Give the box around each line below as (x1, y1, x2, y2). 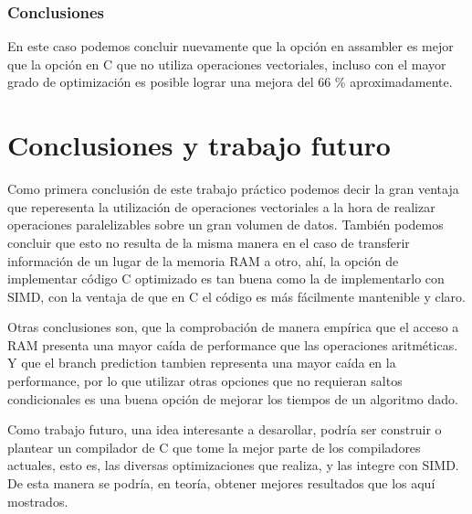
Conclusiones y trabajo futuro (7, 126, 391, 164)
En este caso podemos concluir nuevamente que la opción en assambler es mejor (7, 37, 454, 56)
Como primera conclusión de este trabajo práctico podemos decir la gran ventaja (7, 179, 459, 198)
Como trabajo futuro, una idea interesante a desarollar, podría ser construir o (7, 420, 442, 439)
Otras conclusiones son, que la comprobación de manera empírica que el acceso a (7, 317, 459, 337)
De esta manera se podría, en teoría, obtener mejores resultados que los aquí (7, 474, 435, 493)
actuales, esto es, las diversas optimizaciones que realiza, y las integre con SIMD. (7, 455, 459, 475)
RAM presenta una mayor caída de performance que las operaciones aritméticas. (7, 335, 458, 354)
